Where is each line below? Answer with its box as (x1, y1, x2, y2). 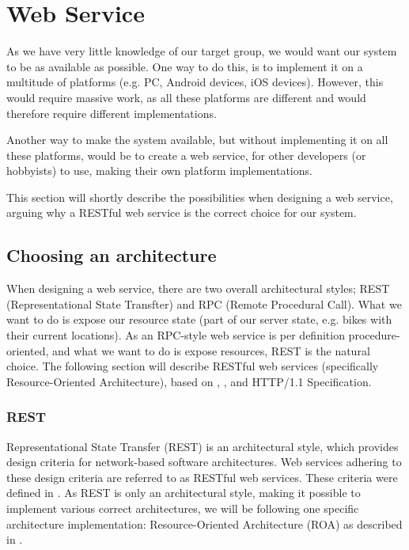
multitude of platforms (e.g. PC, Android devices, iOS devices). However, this (6, 74, 384, 90)
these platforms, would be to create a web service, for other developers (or (6, 146, 366, 163)
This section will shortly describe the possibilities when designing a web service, (6, 188, 393, 205)
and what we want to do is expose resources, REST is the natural (51, 342, 370, 358)
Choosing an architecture (6, 243, 217, 267)
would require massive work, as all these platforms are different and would (6, 89, 366, 105)
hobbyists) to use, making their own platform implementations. (6, 162, 312, 179)
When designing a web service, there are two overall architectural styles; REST (6, 280, 390, 297)
